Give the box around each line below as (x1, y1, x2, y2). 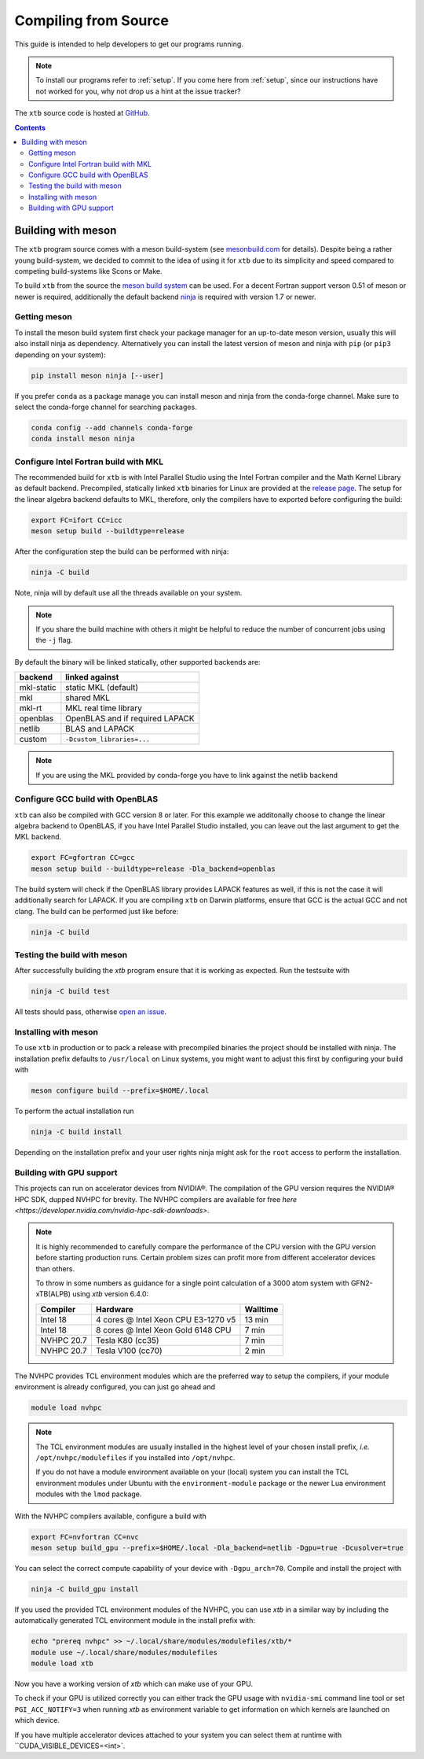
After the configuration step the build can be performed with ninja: (14, 547, 229, 556)
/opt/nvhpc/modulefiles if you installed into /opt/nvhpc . (35, 1452, 236, 1462)
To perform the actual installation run (14, 1106, 134, 1116)
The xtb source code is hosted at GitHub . (14, 109, 150, 118)
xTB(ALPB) (35, 1289, 71, 1299)
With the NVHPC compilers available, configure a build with (14, 1511, 207, 1521)
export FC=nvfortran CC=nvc (31, 1532, 139, 1541)
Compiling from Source (14, 12, 169, 29)
